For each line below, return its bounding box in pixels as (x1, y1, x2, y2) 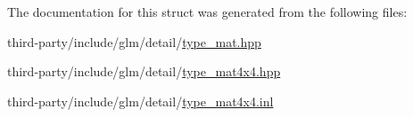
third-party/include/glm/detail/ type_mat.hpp (7, 32, 261, 51)
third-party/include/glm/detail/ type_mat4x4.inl (7, 91, 274, 110)
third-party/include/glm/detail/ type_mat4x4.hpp (7, 62, 281, 81)
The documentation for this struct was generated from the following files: (7, 3, 408, 20)
